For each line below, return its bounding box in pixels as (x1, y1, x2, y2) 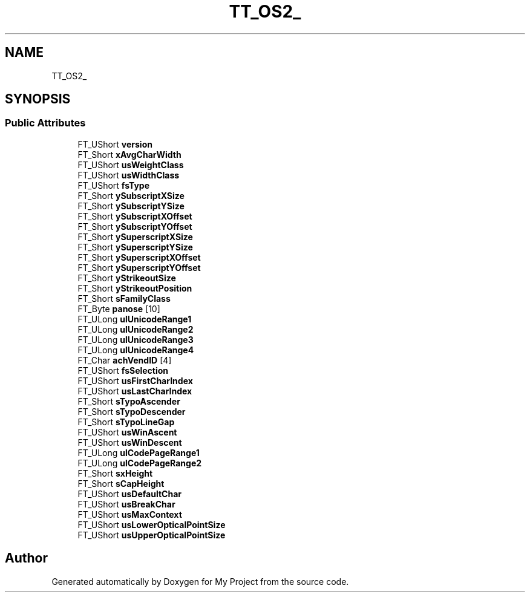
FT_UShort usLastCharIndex (77, 385, 192, 396)
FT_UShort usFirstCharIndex (77, 375, 193, 386)
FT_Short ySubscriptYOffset (77, 221, 192, 232)
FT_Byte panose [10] (77, 303, 160, 314)
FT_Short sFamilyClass (77, 293, 171, 304)
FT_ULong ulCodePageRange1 (77, 447, 200, 458)
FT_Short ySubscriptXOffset (77, 210, 192, 221)
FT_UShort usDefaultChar (77, 488, 182, 499)
